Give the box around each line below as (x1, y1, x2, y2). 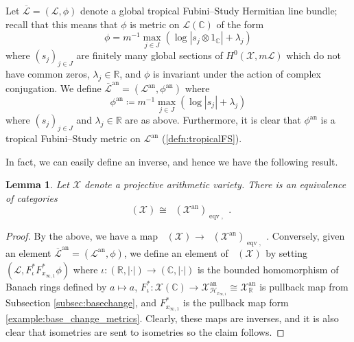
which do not (286, 48, 342, 62)
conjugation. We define (5, 81, 102, 95)
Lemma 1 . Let (5, 177, 69, 192)
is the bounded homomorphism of (197, 262, 339, 276)
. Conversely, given (266, 229, 345, 243)
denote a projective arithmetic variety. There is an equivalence (84, 177, 346, 192)
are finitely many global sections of (76, 48, 223, 62)
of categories (5, 190, 58, 205)
